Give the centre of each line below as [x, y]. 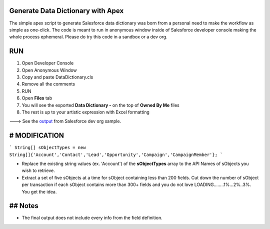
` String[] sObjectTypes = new [47, 148]
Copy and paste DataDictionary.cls [57, 77]
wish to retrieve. [38, 170]
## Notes [24, 206]
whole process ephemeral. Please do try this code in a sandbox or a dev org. [88, 37]
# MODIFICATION [37, 136]
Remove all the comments [48, 84]
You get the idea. [39, 191]
